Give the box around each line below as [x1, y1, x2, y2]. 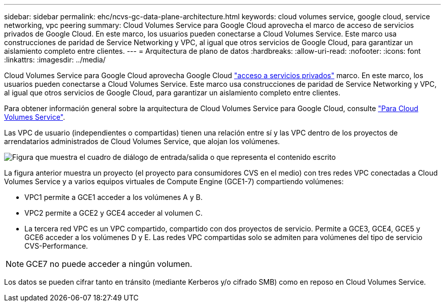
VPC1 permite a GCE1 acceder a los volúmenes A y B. [24, 193, 203, 201]
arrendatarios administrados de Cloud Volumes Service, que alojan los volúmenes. [4, 137, 280, 146]
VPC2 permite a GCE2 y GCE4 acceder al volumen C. [24, 209, 203, 217]
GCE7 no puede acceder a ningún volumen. [26, 259, 193, 269]
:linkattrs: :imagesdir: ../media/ [4, 55, 106, 64]
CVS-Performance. [24, 242, 88, 250]
